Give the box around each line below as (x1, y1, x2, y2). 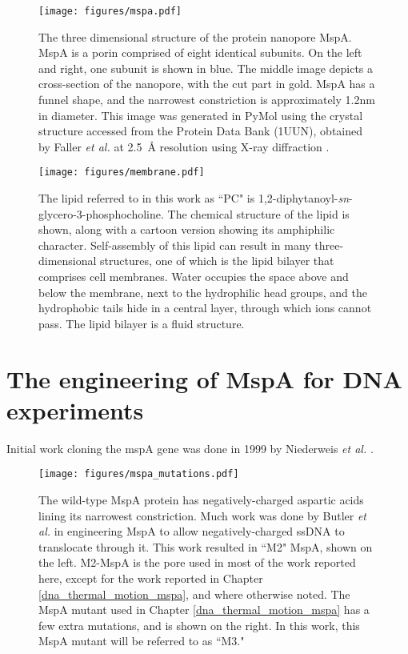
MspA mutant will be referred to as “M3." (38, 632, 245, 649)
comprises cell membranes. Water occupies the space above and (38, 268, 349, 285)
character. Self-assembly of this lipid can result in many (38, 236, 311, 253)
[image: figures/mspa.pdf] (38, 6, 182, 17)
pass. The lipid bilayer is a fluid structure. (38, 315, 245, 331)
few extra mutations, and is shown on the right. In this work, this (38, 616, 360, 633)
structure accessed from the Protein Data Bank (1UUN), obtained (38, 122, 363, 139)
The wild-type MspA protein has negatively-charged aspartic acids (38, 491, 364, 508)
